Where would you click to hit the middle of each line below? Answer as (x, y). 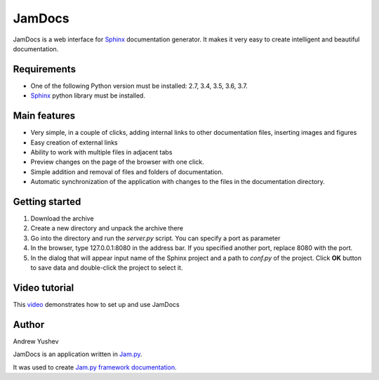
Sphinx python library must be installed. (88, 96)
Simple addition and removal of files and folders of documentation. (127, 171)
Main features (44, 116)
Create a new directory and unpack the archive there (107, 228)
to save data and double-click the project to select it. (107, 268)
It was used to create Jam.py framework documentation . (95, 367)
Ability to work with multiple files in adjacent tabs (101, 152)
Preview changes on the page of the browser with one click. (118, 162)
